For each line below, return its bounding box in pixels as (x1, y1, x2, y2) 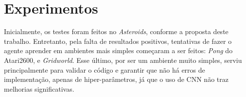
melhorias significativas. (4, 83, 74, 94)
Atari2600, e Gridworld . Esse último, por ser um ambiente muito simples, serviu (4, 55, 242, 65)
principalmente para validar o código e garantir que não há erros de (4, 64, 205, 75)
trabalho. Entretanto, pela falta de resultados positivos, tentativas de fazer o (4, 36, 232, 46)
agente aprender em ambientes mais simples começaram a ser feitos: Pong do (4, 45, 233, 56)
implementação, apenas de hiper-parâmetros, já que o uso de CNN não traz (4, 74, 228, 84)
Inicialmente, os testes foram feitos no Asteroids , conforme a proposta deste (4, 26, 228, 37)
